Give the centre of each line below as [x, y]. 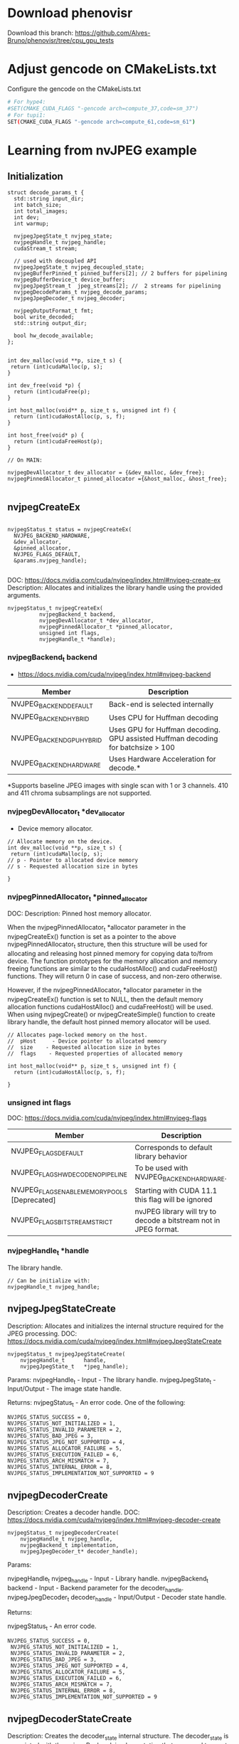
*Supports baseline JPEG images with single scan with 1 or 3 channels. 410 [118, 786]
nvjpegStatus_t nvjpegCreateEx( [55, 608]
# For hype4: [27, 102]
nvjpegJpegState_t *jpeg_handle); [75, 1366]
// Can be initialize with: [49, 1281]
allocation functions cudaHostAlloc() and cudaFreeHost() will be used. [110, 1006]
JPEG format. [157, 1230]
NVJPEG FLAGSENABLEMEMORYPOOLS [69, 1191]
